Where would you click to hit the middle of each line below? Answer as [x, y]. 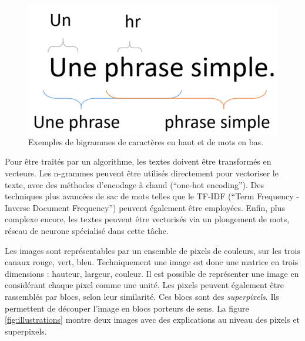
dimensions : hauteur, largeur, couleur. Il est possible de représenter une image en [152, 273]
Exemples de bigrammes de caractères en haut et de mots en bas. [146, 141]
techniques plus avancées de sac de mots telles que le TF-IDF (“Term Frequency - [152, 196]
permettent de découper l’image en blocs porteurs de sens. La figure [127, 308]
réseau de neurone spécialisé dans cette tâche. [87, 231]
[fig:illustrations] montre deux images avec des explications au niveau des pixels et [152, 320]
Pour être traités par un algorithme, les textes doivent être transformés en [138, 161]
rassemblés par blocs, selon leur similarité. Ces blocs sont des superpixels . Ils [142, 297]
